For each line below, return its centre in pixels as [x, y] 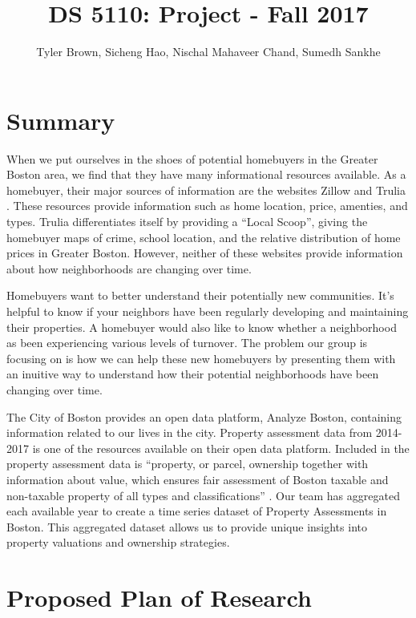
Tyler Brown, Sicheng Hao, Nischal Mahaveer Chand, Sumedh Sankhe [208, 52]
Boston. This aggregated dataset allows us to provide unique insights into [187, 526]
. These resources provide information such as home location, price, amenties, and [207, 206]
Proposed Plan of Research [159, 598]
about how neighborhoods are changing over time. [129, 268]
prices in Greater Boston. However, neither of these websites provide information [205, 253]
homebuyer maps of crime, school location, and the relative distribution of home [204, 237]
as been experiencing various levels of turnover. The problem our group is [187, 343]
